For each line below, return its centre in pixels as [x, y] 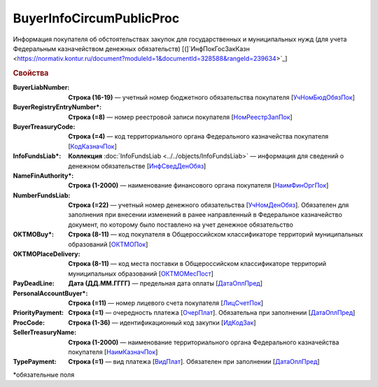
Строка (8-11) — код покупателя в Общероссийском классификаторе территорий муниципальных [216, 234]
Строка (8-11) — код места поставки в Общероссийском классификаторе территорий [197, 264]
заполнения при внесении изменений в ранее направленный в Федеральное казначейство [205, 215]
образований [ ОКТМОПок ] [108, 244]
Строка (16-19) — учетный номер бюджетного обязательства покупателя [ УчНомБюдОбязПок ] [211, 97]
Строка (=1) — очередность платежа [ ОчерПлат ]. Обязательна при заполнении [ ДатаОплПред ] [212, 313]
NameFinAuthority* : [43, 176]
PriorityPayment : [38, 313]
